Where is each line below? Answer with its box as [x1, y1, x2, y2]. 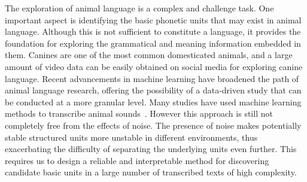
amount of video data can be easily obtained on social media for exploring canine [5, 60, 303, 72]
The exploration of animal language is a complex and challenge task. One [5, 2, 274, 14]
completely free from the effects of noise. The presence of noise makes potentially [5, 119, 302, 131]
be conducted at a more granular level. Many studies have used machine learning [5, 95, 302, 108]
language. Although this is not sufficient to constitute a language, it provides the [5, 25, 301, 38]
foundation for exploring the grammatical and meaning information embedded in [5, 37, 301, 49]
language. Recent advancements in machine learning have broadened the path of [5, 72, 299, 84]
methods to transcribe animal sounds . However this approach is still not [5, 107, 273, 120]
